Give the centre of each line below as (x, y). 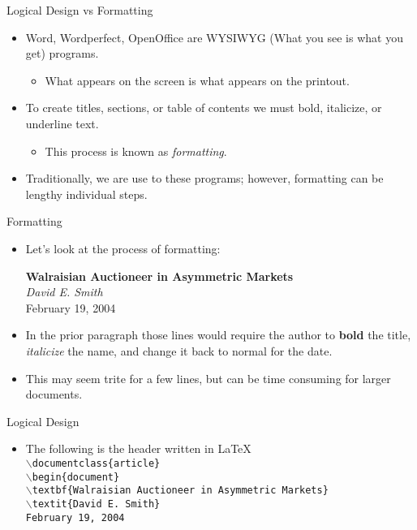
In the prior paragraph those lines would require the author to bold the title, (218, 335)
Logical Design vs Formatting (80, 10)
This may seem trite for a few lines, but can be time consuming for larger (208, 378)
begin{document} (76, 477)
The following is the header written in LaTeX (138, 448)
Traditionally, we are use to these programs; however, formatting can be (204, 178)
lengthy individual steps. (86, 194)
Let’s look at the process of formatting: (123, 248)
